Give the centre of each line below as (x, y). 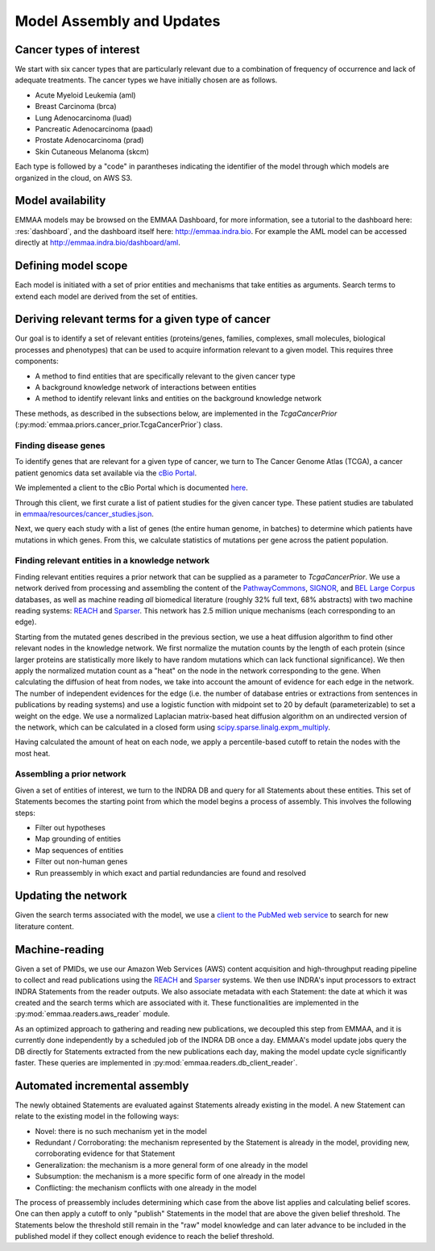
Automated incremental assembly (102, 1086)
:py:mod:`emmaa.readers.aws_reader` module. (93, 1014)
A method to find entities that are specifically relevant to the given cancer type (165, 376)
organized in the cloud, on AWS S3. (74, 178)
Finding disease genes (60, 446)
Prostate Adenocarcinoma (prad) (89, 140)
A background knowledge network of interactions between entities (146, 387)
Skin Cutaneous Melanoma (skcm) (92, 151)
